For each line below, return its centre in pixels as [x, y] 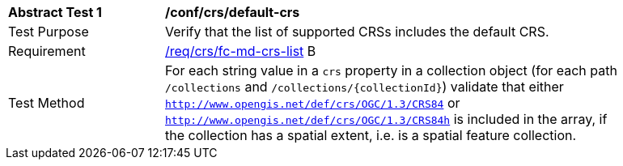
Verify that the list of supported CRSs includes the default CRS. [357, 32]
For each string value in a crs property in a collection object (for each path [391, 70]
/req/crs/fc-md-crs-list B [241, 51]
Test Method [47, 103]
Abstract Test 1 [55, 12]
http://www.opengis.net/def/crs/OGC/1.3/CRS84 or [313, 103]
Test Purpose [49, 32]
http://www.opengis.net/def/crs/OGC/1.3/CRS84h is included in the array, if [386, 119]
